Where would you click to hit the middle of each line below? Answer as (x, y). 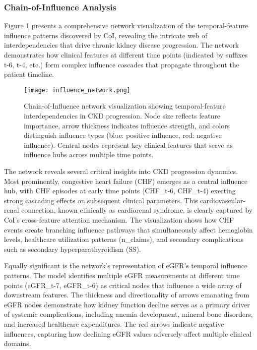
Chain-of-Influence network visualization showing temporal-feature (125, 106)
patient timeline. (29, 74)
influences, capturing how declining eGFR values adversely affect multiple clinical (128, 333)
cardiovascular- (223, 200)
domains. (18, 343)
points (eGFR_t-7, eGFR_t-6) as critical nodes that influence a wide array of (123, 285)
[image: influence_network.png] (77, 90)
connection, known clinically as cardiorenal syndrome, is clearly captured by (137, 210)
